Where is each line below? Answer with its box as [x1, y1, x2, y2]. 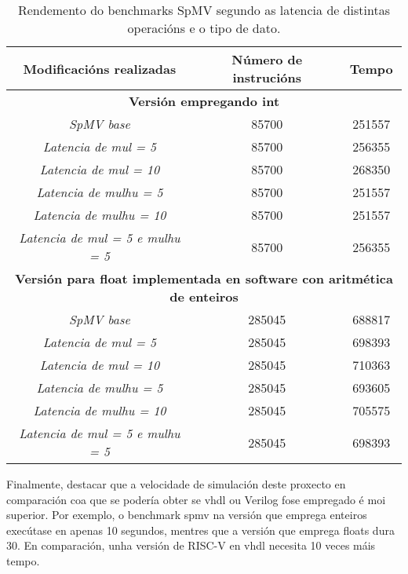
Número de [231, 50, 303, 68]
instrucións [232, 68, 302, 86]
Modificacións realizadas [23, 59, 177, 78]
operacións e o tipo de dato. [127, 19, 281, 37]
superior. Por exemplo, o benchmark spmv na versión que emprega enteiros [6, 506, 367, 523]
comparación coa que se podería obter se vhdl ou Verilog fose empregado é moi [6, 491, 386, 507]
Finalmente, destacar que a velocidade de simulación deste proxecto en [6, 476, 346, 492]
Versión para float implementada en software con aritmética [15, 269, 393, 287]
